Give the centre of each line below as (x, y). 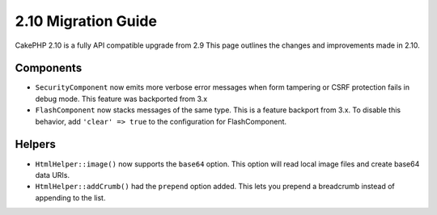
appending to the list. (70, 197)
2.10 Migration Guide (86, 21)
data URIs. (53, 175)
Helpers (35, 144)
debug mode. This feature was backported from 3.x (121, 99)
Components (49, 68)
